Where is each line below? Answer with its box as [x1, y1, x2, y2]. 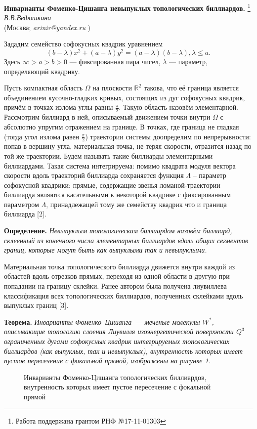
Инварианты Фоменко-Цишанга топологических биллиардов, [24, 372, 207, 382]
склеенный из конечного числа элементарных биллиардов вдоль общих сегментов [4, 235, 249, 245]
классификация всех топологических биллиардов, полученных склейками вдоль [4, 290, 243, 300]
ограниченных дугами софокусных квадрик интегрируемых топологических [4, 336, 230, 346]
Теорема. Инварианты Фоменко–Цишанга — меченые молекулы [4, 316, 200, 327]
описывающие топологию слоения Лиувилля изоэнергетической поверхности [4, 326, 234, 337]
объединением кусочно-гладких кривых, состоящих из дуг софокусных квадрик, [4, 92, 245, 102]
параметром [4, 199, 39, 209]
